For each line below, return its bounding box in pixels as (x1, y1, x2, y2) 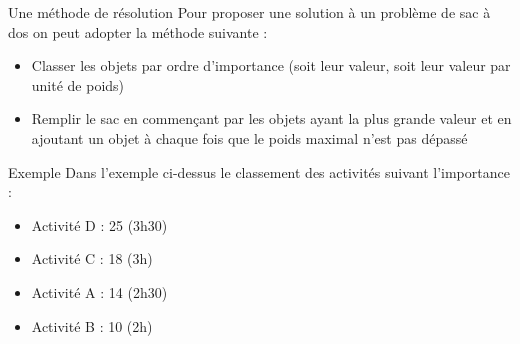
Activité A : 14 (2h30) (31, 281, 168, 302)
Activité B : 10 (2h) (31, 315, 153, 336)
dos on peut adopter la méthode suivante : (8, 21, 268, 42)
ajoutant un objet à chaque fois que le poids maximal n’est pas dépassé (31, 127, 468, 148)
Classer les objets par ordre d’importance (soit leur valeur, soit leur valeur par (31, 55, 511, 76)
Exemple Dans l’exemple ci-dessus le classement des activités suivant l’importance (8, 161, 510, 182)
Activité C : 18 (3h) (31, 248, 153, 269)
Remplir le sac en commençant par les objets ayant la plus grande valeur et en (31, 108, 512, 129)
